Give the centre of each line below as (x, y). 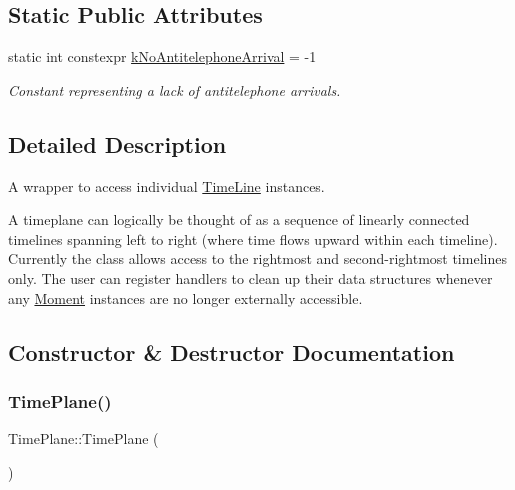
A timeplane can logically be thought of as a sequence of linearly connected (239, 219)
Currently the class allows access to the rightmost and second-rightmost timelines (257, 258)
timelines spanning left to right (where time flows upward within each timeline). (253, 238)
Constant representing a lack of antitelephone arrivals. (174, 89)
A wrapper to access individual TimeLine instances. (166, 185)
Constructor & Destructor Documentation (231, 351)
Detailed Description (117, 143)
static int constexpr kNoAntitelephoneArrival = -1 (162, 56)
